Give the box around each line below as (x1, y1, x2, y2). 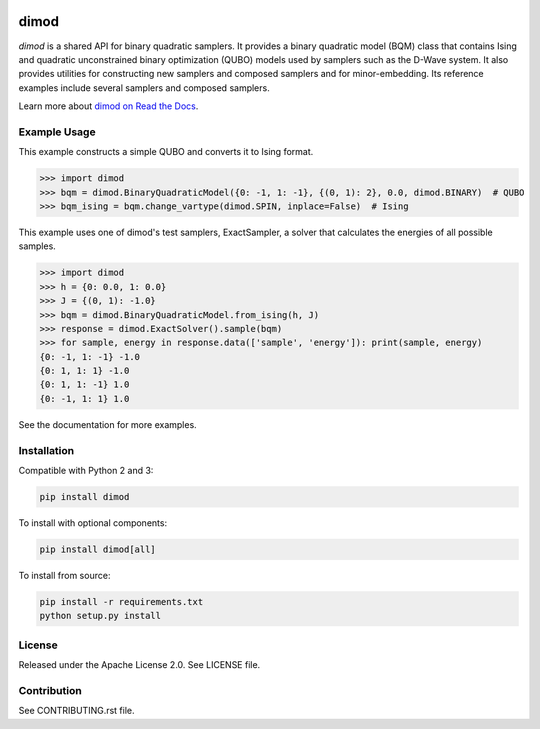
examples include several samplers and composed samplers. (18, 81, 270, 94)
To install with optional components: (18, 516, 168, 529)
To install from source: (18, 569, 111, 581)
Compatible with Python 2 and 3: (18, 464, 154, 476)
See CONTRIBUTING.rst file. (18, 705, 135, 717)
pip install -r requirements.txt (39, 596, 204, 607)
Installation (18, 443, 75, 457)
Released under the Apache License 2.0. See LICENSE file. (18, 659, 261, 671)
